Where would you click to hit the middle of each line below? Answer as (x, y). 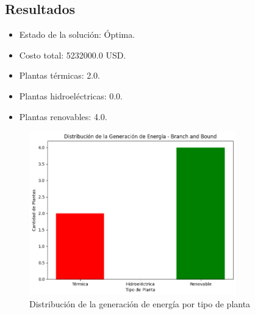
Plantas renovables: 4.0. (63, 116)
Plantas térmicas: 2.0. (60, 75)
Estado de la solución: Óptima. (77, 34)
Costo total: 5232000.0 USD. (73, 55)
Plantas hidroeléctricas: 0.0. (71, 95)
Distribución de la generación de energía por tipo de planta (140, 303)
